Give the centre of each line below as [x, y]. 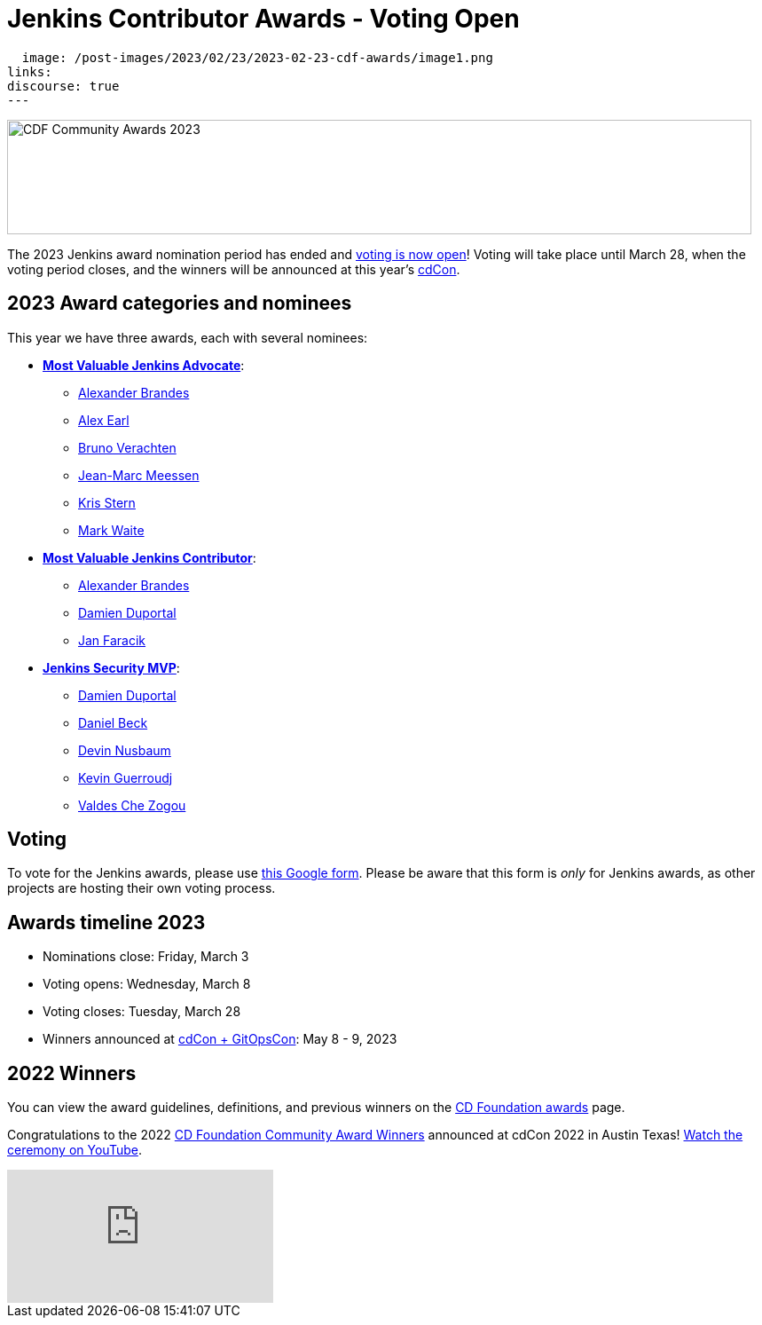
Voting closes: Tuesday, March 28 [142, 1012]
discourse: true [63, 86]
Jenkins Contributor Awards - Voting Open [263, 19]
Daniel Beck [113, 722]
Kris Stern [107, 502]
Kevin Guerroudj [126, 777]
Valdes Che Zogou [132, 805]
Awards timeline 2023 [106, 922]
